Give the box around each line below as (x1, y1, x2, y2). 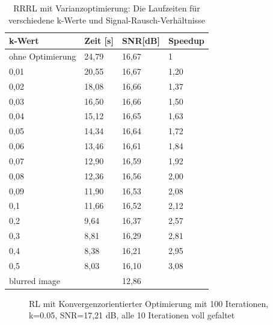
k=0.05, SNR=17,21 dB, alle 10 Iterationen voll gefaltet (29, 309, 235, 321)
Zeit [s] (84, 34, 114, 47)
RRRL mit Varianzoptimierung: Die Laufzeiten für (13, 2, 200, 14)
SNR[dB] (121, 34, 160, 47)
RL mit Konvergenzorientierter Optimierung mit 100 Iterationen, (29, 297, 269, 309)
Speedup (168, 34, 204, 47)
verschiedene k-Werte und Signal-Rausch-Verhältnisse (8, 13, 205, 26)
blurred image (9, 274, 60, 286)
